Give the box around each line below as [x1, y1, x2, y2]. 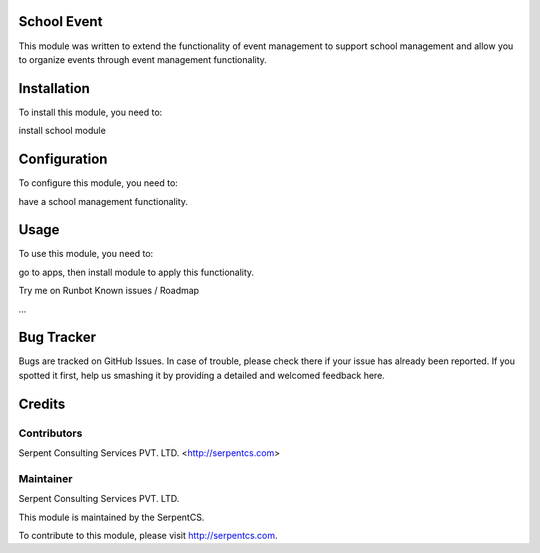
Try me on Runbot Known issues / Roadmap [18, 285, 200, 297]
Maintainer [18, 471, 73, 485]
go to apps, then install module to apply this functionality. [18, 266, 255, 278]
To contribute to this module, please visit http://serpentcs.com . [18, 529, 279, 541]
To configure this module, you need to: [18, 177, 179, 189]
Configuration [18, 151, 108, 168]
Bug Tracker [18, 329, 97, 346]
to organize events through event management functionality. [18, 53, 267, 65]
